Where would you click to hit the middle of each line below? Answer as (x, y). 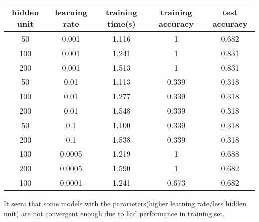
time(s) (121, 24)
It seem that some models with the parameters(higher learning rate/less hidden (125, 203)
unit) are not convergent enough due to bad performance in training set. (114, 213)
